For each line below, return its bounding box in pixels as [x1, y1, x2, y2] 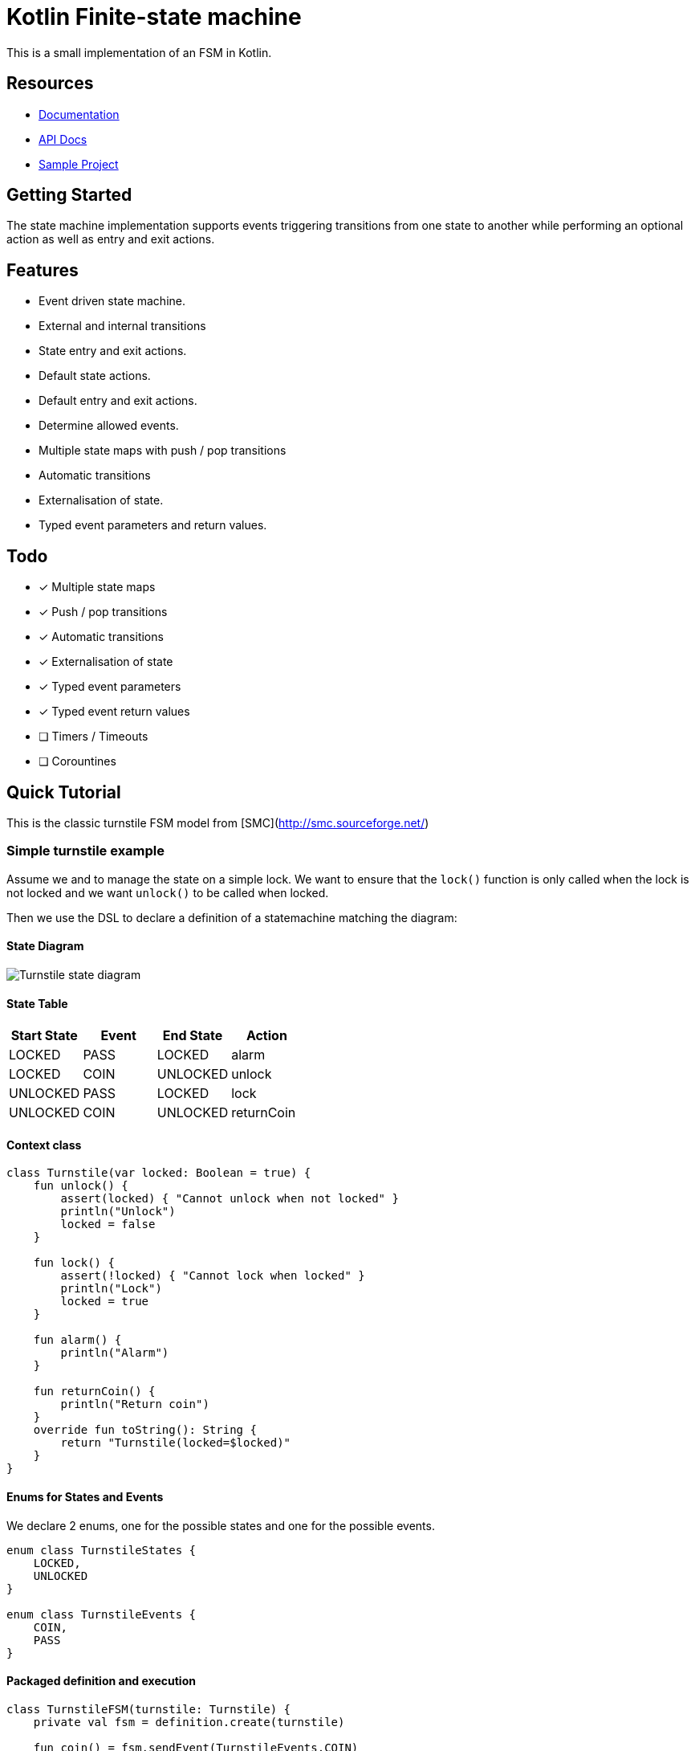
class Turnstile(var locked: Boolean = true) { [6, 1166, 311, 1180]
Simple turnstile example [6, 843, 165, 859]
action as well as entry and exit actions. [6, 232, 215, 247]
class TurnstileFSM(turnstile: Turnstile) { [6, 1702, 291, 1716]
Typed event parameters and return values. [39, 518, 267, 533]
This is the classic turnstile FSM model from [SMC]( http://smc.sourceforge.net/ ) [6, 815, 429, 830]
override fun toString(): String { [33, 1423, 257, 1437]
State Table [6, 996, 68, 1010]
